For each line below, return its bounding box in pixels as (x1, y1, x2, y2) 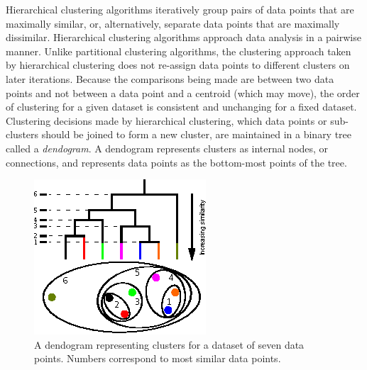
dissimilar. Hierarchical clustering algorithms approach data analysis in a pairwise (6, 30, 361, 45)
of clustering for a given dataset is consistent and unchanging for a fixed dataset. (6, 99, 357, 114)
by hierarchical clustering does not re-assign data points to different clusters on (6, 57, 350, 72)
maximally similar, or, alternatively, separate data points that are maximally (6, 16, 340, 30)
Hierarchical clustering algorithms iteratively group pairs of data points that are (6, 2, 354, 16)
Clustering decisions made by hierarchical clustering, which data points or (6, 113, 327, 128)
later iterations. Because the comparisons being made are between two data (6, 71, 334, 86)
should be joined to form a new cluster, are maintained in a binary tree (41, 127, 352, 142)
